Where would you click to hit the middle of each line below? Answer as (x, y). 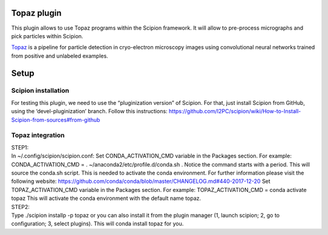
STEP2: (20, 207)
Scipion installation (40, 91)
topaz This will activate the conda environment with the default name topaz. (106, 198)
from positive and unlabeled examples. (60, 56)
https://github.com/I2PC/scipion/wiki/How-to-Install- (235, 111)
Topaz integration (38, 135)
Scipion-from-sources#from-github (56, 120)
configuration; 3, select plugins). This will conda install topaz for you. (97, 223)
